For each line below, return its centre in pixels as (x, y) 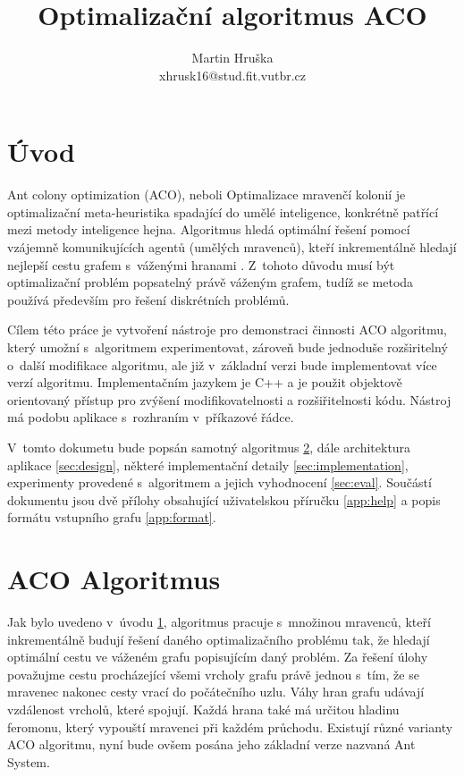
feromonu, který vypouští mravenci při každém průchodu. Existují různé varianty (230, 726)
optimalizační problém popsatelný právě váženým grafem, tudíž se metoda (211, 282)
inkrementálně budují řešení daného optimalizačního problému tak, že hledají (219, 639)
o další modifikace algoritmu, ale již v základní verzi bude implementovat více (222, 364)
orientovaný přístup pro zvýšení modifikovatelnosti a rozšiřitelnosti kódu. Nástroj (229, 399)
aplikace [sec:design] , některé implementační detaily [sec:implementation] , (208, 465)
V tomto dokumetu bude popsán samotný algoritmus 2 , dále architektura (209, 447)
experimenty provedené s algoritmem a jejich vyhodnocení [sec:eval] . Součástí (219, 482)
